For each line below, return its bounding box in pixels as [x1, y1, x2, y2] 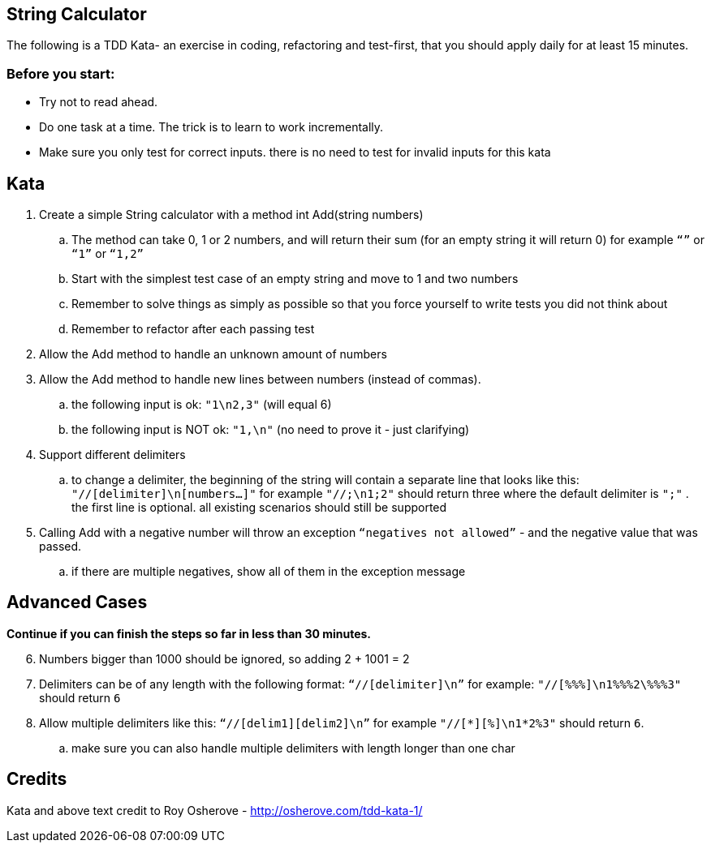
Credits [6, 769, 67, 790]
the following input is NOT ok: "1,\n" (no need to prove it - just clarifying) [71, 422, 470, 437]
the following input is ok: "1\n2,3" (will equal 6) [71, 397, 332, 412]
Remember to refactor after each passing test [71, 322, 315, 337]
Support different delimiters [39, 448, 186, 462]
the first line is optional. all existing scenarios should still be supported [71, 500, 447, 515]
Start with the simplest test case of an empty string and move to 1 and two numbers [71, 272, 519, 286]
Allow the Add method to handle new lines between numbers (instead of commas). [39, 372, 481, 387]
